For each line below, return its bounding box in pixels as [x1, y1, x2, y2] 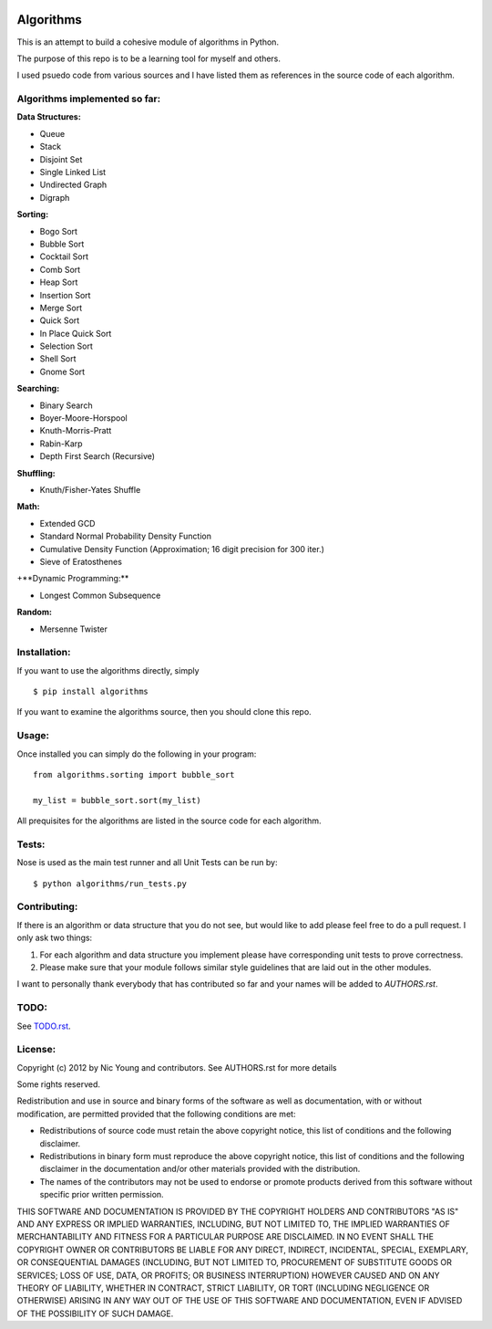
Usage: [16, 729, 50, 742]
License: [16, 1043, 56, 1056]
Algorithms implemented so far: [16, 92, 161, 105]
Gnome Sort [39, 366, 86, 377]
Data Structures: [16, 111, 81, 122]
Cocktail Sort [39, 251, 88, 262]
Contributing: [16, 900, 78, 913]
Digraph [39, 192, 70, 203]
